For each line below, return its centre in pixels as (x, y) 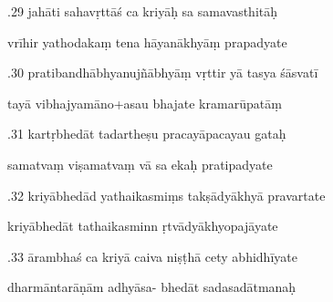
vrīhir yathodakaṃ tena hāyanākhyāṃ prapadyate (147, 42)
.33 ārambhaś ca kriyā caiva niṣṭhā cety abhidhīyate (152, 256)
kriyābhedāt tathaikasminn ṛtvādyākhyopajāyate (143, 226)
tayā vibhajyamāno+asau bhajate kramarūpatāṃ (145, 103)
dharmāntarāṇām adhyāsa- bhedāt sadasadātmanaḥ (152, 287)
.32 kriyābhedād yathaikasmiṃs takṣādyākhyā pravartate (166, 195)
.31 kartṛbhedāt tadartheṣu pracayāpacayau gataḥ (147, 134)
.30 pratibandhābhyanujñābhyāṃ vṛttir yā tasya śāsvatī (163, 73)
